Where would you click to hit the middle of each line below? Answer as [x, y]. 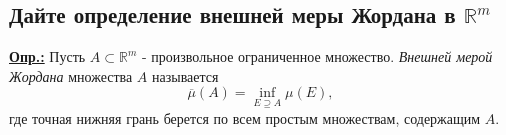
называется [185, 75]
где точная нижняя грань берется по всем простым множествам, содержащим [245, 117]
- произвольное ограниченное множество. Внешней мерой [317, 56]
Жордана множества [71, 75]
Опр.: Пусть [47, 56]
